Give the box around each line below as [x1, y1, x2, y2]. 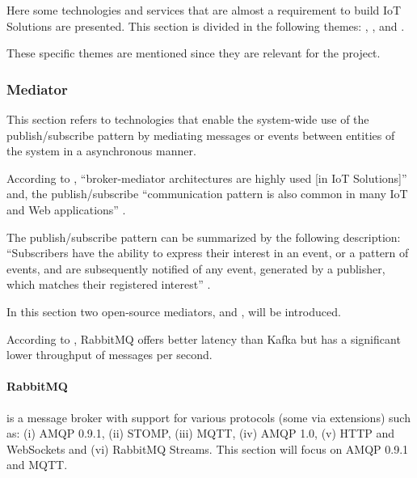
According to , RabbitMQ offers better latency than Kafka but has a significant [6, 330, 401, 347]
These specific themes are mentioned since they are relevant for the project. [6, 44, 381, 61]
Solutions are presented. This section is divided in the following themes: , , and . [6, 17, 405, 34]
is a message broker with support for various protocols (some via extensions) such [6, 408, 411, 425]
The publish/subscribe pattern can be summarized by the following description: [6, 228, 401, 245]
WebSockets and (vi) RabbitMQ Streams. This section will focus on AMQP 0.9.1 [6, 440, 409, 457]
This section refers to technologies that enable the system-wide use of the [6, 111, 369, 127]
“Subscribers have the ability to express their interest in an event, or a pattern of [6, 244, 409, 261]
